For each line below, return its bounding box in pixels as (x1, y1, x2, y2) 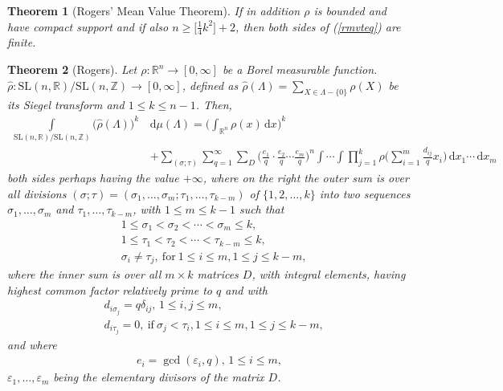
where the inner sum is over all (7, 266, 162, 283)
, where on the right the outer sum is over (202, 169, 409, 185)
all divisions (7, 185, 67, 202)
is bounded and (313, 2, 386, 18)
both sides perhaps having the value (7, 169, 179, 185)
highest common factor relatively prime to (7, 281, 212, 298)
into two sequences (319, 185, 411, 202)
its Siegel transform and (7, 96, 125, 113)
